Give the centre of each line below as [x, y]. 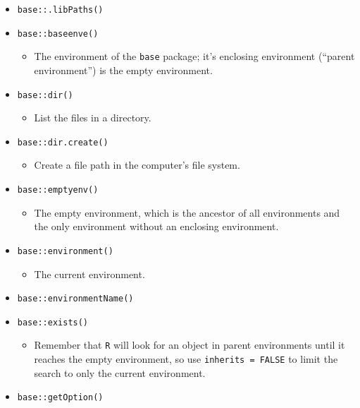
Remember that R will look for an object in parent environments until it [190, 345]
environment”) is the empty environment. [123, 70]
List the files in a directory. [93, 118]
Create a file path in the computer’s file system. [137, 165]
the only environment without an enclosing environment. [156, 226]
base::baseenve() [58, 34]
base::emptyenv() [58, 190]
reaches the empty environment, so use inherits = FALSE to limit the [186, 359]
